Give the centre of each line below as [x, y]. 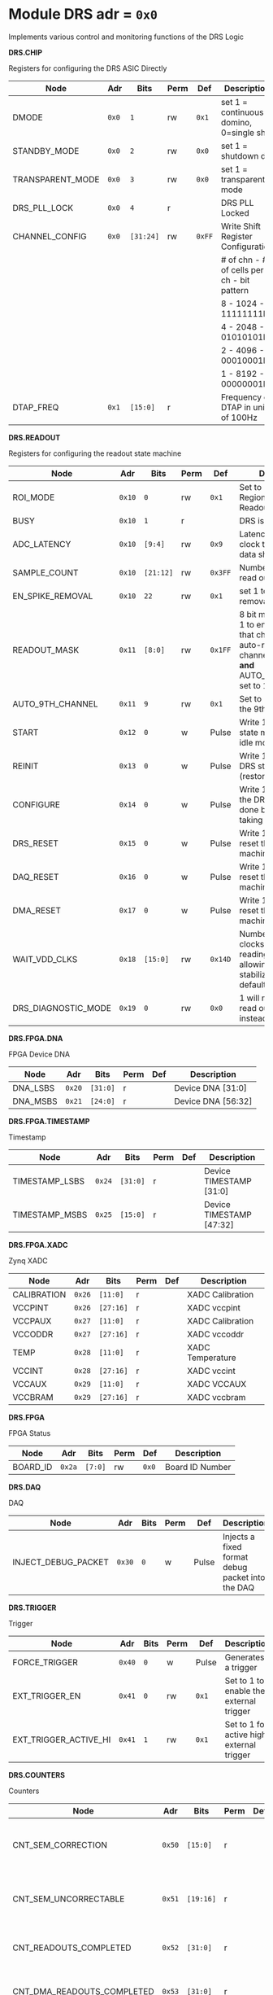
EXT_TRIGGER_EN [47, 1695]
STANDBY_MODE [46, 151]
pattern [235, 290]
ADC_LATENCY [42, 544]
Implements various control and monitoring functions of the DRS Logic [126, 37]
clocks [252, 943]
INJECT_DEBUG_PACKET [61, 1562]
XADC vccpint [214, 1307]
